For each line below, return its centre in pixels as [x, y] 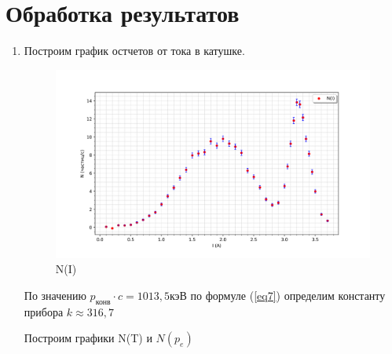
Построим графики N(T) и [88, 338]
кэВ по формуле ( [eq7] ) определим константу [277, 295]
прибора [44, 311]
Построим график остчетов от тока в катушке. [134, 51]
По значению [55, 295]
